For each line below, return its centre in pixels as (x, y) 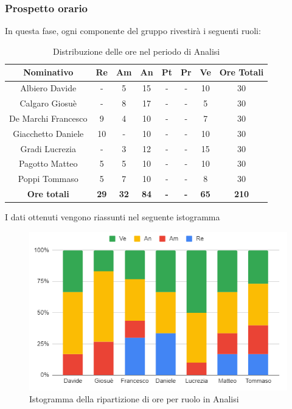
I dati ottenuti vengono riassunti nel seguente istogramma (113, 217)
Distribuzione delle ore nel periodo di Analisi (136, 51)
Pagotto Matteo (48, 163)
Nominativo (48, 72)
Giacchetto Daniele (48, 133)
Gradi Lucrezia (48, 148)
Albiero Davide (48, 88)
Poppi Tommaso (48, 179)
